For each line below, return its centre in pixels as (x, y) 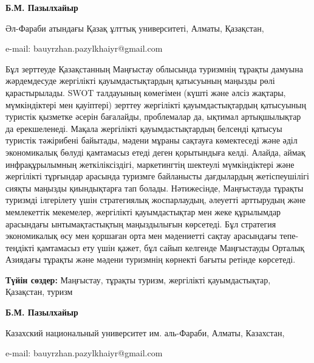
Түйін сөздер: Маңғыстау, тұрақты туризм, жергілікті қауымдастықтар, (138, 279)
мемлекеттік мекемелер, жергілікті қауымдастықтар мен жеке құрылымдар (143, 211)
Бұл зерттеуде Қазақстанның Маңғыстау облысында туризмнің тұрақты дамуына (154, 68)
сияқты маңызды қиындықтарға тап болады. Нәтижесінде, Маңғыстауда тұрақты (155, 188)
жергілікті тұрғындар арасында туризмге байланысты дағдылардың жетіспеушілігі (157, 176)
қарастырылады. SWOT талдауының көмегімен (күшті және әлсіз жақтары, (146, 92)
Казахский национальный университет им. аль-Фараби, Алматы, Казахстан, (145, 332)
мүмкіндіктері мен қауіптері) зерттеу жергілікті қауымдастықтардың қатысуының (156, 104)
